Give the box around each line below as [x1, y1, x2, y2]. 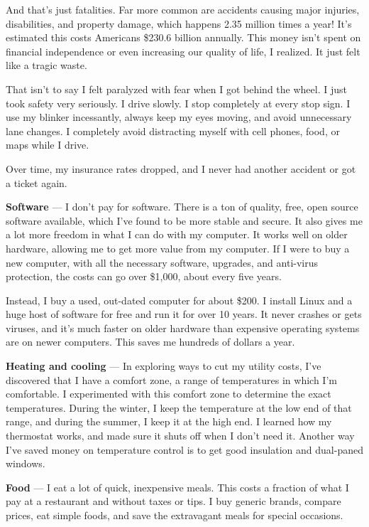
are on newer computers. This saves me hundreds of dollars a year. [6, 334, 295, 349]
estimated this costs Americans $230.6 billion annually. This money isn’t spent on [6, 30, 361, 45]
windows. [6, 456, 45, 471]
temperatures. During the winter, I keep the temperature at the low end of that [6, 400, 352, 415]
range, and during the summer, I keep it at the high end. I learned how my [6, 414, 332, 429]
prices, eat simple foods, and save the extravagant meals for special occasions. [6, 508, 343, 522]
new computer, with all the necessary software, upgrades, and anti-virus [6, 255, 319, 270]
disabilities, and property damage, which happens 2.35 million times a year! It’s [6, 16, 352, 31]
